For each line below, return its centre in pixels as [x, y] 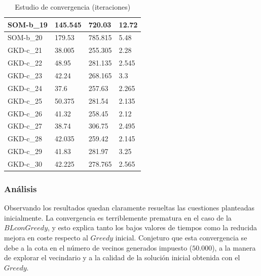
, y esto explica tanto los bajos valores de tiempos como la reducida [153, 227]
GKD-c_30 [25, 163]
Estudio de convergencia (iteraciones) [73, 7]
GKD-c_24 [25, 88]
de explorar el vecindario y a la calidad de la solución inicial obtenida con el [122, 257]
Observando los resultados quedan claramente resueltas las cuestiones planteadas [129, 208]
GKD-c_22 [25, 63]
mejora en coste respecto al [46, 237]
